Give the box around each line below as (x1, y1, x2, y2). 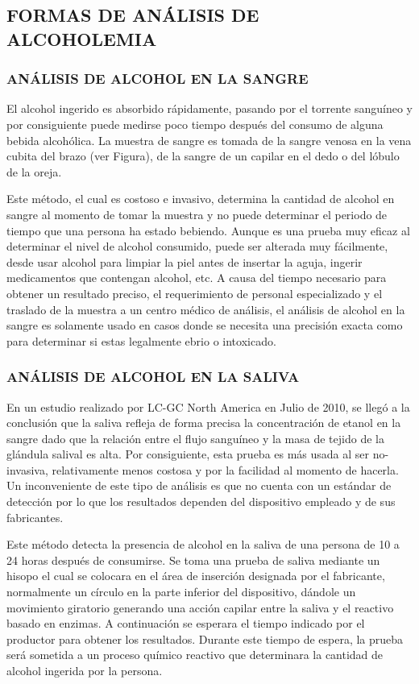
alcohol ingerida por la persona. (6, 662, 163, 679)
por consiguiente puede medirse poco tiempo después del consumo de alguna (6, 115, 384, 132)
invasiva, (6, 461, 48, 478)
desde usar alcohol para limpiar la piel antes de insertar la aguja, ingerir (6, 253, 363, 270)
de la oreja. (6, 163, 62, 180)
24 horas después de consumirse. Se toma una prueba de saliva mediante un (6, 551, 380, 568)
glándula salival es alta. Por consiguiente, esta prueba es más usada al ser (6, 446, 370, 462)
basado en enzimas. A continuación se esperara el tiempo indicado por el (6, 615, 365, 632)
